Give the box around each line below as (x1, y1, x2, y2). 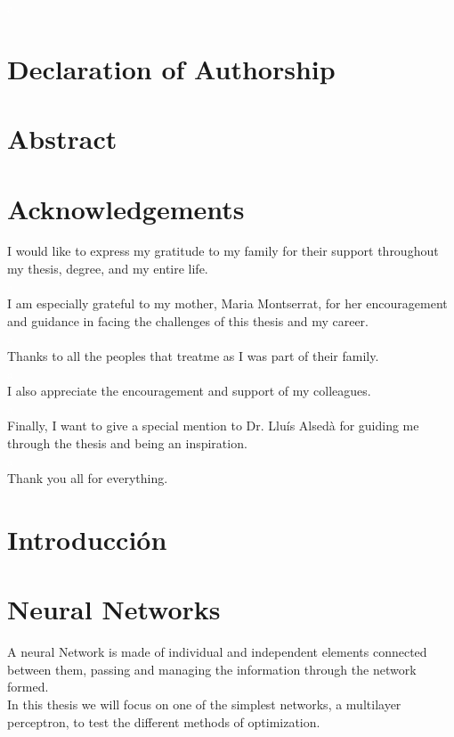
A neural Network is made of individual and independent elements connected (7, 643, 427, 661)
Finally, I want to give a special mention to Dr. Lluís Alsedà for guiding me (7, 416, 419, 435)
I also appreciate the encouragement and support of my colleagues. (7, 381, 371, 400)
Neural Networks (7, 591, 221, 627)
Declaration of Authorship (7, 50, 336, 86)
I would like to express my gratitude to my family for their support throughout (7, 242, 439, 260)
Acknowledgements (7, 190, 245, 226)
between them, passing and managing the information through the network (7, 659, 417, 678)
